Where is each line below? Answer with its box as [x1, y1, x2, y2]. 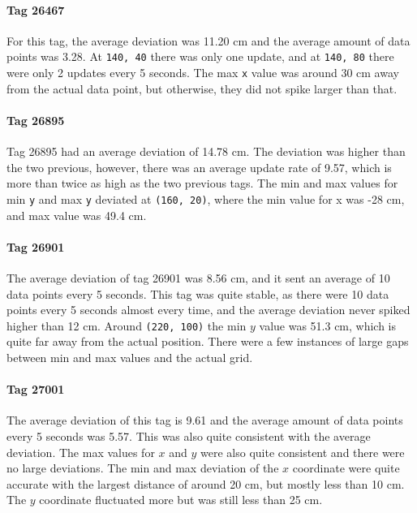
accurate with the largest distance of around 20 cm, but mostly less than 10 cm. [6, 475, 405, 492]
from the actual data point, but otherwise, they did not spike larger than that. [6, 80, 398, 97]
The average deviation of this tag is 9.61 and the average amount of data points [6, 412, 403, 429]
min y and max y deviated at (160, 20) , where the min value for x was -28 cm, [6, 190, 405, 207]
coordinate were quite [292, 459, 400, 476]
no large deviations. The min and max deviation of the [6, 459, 279, 476]
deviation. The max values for [6, 443, 155, 460]
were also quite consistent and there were [200, 443, 405, 460]
